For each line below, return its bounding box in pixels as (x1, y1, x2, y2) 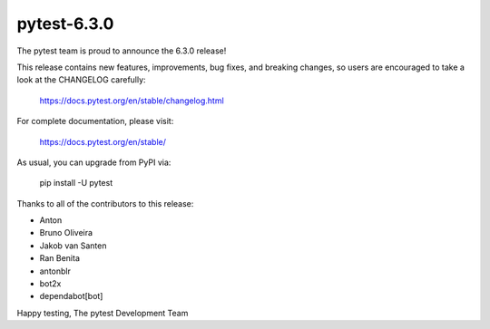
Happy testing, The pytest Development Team (16, 307, 189, 318)
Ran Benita (39, 253, 81, 264)
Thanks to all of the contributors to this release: (16, 198, 194, 208)
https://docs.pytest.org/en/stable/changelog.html (39, 95, 224, 106)
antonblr (39, 266, 72, 276)
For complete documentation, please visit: (16, 116, 174, 127)
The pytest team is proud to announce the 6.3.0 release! (16, 45, 227, 56)
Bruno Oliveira (39, 227, 93, 238)
